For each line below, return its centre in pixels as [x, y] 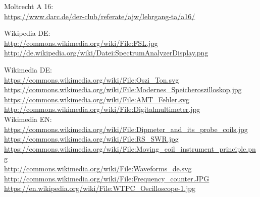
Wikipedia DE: [27, 33]
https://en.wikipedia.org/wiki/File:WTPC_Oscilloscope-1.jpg [100, 188]
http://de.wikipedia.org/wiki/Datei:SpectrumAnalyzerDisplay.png [106, 53]
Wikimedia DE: [28, 69]
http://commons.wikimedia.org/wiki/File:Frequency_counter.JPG [107, 178]
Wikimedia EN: [28, 119]
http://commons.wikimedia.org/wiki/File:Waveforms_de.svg [98, 168]
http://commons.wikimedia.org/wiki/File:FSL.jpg [81, 43]
